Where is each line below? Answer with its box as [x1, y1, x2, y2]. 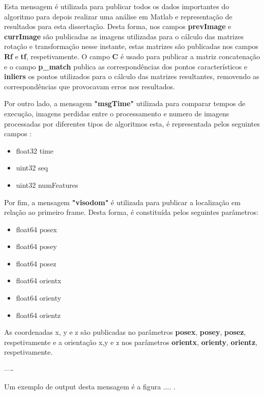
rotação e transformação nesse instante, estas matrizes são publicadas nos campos [4, 41, 258, 52]
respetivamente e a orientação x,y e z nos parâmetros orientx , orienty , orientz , [4, 336, 257, 347]
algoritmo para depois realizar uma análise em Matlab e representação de [4, 11, 232, 21]
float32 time [16, 145, 53, 156]
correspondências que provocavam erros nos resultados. [4, 81, 175, 91]
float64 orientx [16, 275, 62, 286]
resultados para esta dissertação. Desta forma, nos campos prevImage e [4, 21, 231, 32]
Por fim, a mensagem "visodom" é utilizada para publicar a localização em [4, 196, 241, 207]
